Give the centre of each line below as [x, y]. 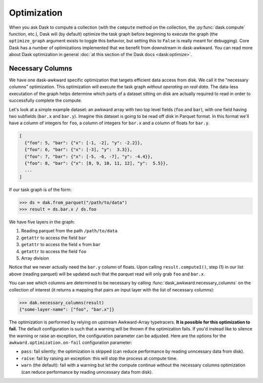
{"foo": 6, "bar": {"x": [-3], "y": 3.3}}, [78, 150]
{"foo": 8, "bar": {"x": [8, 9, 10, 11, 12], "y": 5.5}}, [96, 163]
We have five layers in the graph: [42, 222]
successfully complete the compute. [46, 100]
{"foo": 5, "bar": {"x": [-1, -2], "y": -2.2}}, [84, 143]
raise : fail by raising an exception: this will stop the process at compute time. [99, 358]
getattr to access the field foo [54, 251]
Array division [35, 258]
